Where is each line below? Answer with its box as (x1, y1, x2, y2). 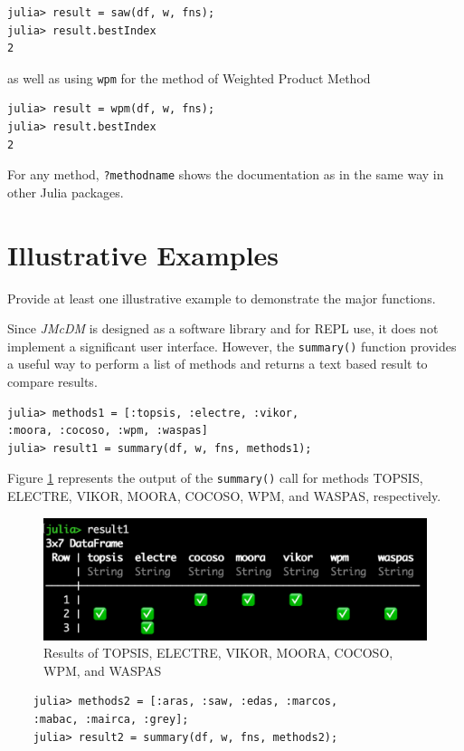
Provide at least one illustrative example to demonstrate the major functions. (7, 288, 436, 307)
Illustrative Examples (7, 236, 279, 273)
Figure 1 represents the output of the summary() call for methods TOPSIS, (7, 468, 423, 487)
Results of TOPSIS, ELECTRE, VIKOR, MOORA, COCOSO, (43, 643, 393, 662)
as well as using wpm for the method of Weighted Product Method (7, 68, 371, 87)
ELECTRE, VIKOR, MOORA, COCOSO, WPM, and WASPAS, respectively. (7, 486, 441, 505)
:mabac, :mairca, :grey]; (33, 713, 189, 727)
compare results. (7, 372, 98, 391)
